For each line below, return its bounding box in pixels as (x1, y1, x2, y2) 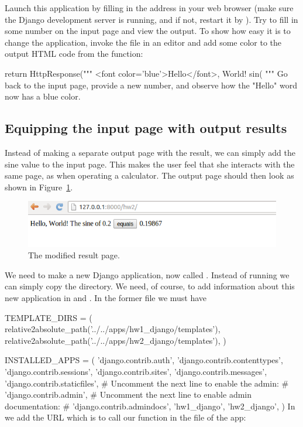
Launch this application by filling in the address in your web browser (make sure (5, 2, 294, 13)
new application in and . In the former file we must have (5, 292, 207, 303)
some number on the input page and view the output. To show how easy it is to (5, 25, 291, 37)
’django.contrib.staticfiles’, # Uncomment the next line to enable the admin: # (5, 377, 289, 389)
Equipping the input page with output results (5, 119, 287, 137)
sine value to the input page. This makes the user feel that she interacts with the (5, 158, 295, 170)
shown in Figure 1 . (5, 180, 73, 193)
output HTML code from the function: (5, 47, 143, 60)
